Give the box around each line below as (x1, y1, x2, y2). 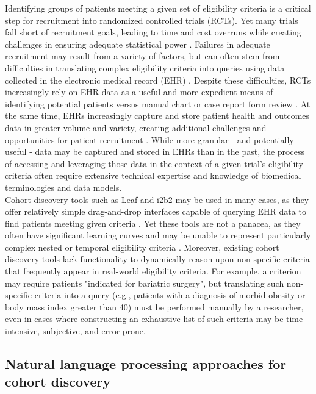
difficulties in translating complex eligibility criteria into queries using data (5, 61, 285, 74)
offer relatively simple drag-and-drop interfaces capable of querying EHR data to (5, 205, 306, 218)
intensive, (5, 324, 40, 337)
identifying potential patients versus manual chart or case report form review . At (5, 97, 311, 110)
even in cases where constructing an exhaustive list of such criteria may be (5, 312, 284, 325)
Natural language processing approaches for (5, 354, 287, 373)
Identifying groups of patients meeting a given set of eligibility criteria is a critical (5, 2, 311, 14)
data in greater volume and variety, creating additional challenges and (5, 121, 267, 134)
